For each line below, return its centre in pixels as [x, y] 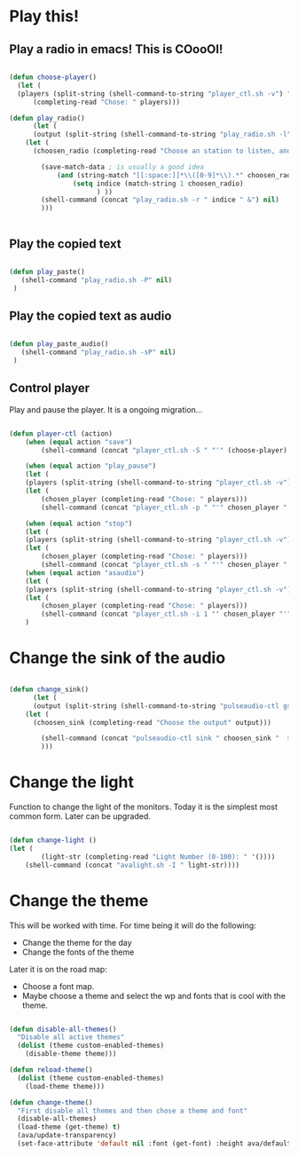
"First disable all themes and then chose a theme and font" [133, 1111]
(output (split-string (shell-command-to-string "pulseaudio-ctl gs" [164, 706]
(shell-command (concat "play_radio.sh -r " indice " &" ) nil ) [160, 200]
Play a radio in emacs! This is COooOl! [116, 49]
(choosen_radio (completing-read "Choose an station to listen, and [162, 151]
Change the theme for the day [77, 942]
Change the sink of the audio [118, 658]
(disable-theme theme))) [71, 1054]
